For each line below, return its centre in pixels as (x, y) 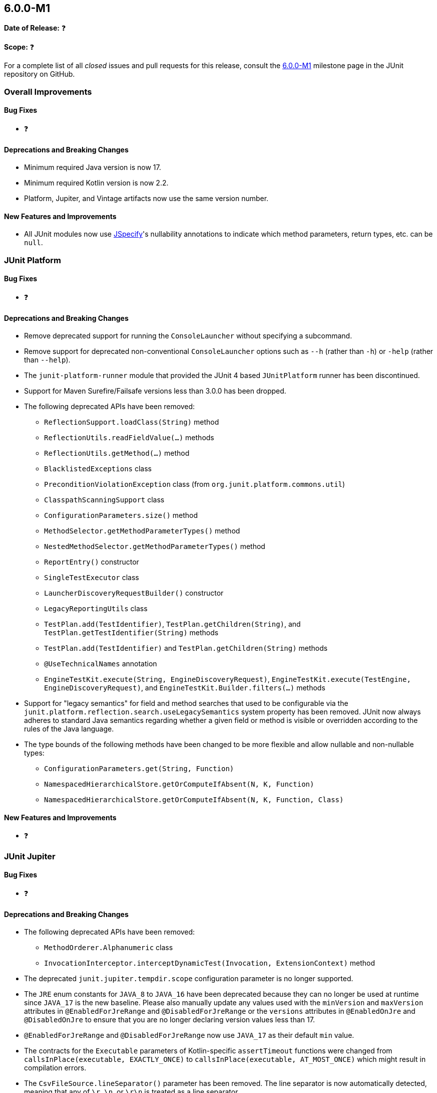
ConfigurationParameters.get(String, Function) (139, 769)
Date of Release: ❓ (35, 28)
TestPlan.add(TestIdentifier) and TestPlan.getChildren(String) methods (186, 648)
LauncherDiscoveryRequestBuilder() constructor (134, 593)
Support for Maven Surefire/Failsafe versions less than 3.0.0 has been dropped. (155, 391)
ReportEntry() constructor (92, 562)
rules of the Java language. (69, 729)
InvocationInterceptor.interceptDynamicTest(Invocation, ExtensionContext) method (210, 963)
